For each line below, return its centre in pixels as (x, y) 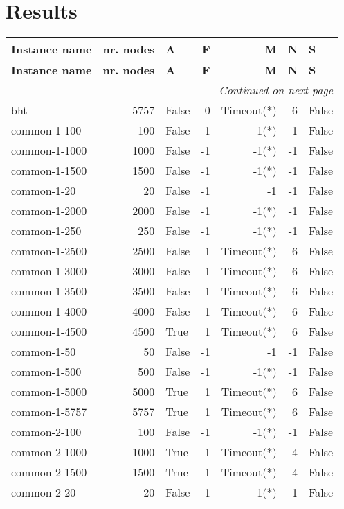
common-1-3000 (49, 271)
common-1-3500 (49, 291)
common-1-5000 (49, 392)
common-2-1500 (49, 472)
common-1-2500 (49, 251)
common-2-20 (44, 492)
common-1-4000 (49, 311)
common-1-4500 (49, 331)
